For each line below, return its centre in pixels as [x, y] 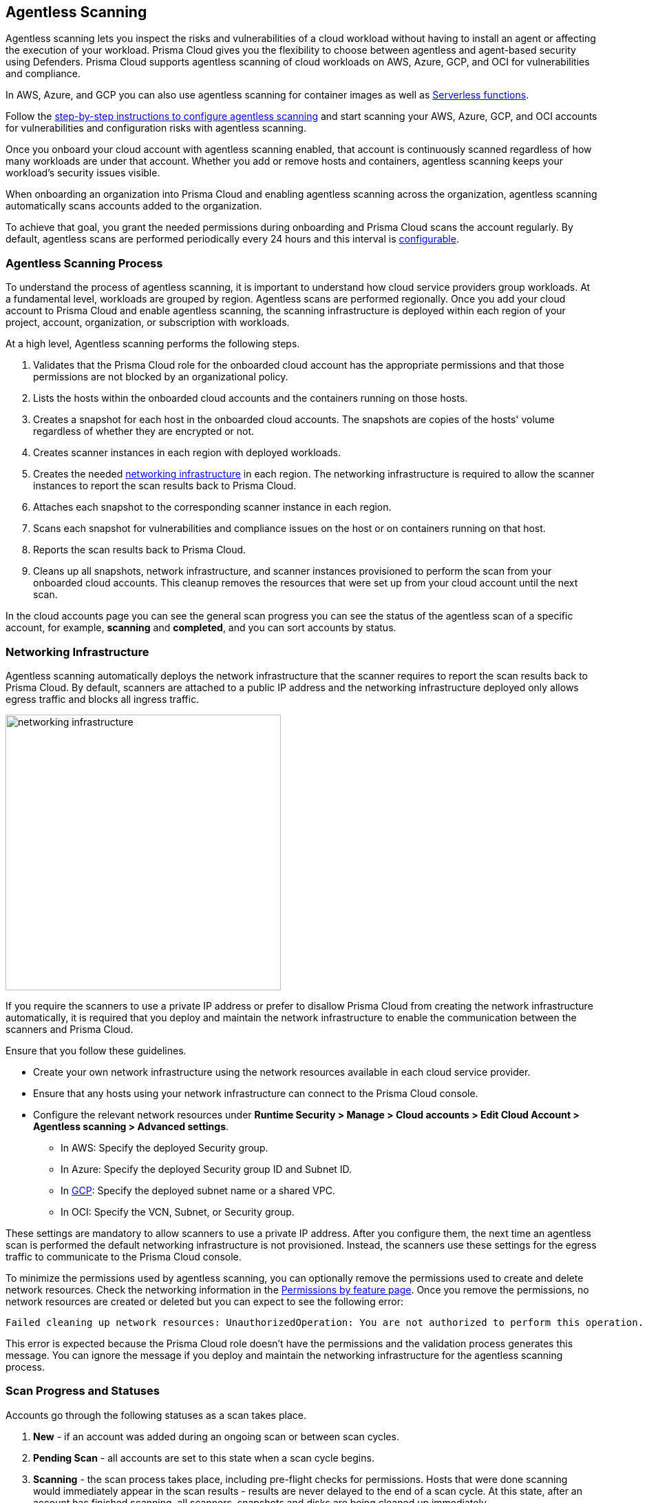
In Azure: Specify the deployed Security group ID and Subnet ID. [206, 1169]
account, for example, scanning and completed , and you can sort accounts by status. [201, 628]
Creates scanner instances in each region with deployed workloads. [187, 453]
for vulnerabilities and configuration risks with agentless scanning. [156, 128]
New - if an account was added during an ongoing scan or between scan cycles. [216, 1436]
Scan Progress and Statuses [83, 1391]
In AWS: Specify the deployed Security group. [165, 1147]
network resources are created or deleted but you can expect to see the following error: [205, 1301]
